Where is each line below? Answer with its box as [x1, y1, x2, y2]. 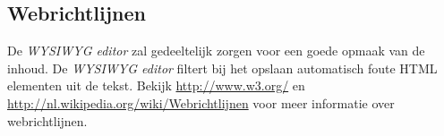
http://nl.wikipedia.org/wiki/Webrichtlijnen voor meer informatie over [7, 93, 395, 112]
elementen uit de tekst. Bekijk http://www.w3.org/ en [7, 76, 305, 95]
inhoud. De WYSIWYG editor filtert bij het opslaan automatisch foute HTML [7, 58, 438, 77]
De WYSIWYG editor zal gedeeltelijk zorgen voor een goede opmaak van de [7, 41, 425, 60]
